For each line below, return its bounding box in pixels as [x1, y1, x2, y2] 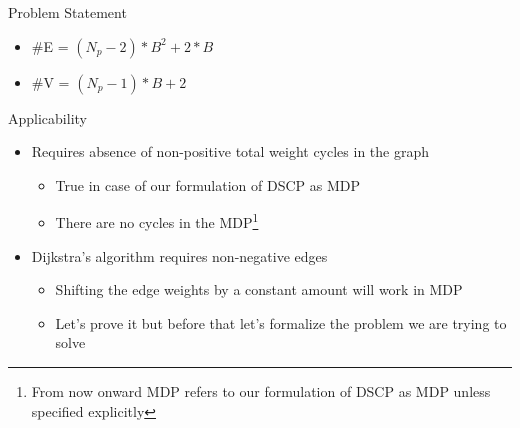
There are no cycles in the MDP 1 [55, 209, 259, 233]
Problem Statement [8, 2, 127, 22]
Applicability [8, 107, 87, 128]
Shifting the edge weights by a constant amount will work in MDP [55, 279, 463, 300]
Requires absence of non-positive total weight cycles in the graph [31, 141, 430, 162]
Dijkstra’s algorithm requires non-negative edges [31, 245, 328, 266]
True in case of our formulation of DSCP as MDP [55, 174, 360, 195]
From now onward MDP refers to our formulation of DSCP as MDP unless [31, 381, 491, 401]
